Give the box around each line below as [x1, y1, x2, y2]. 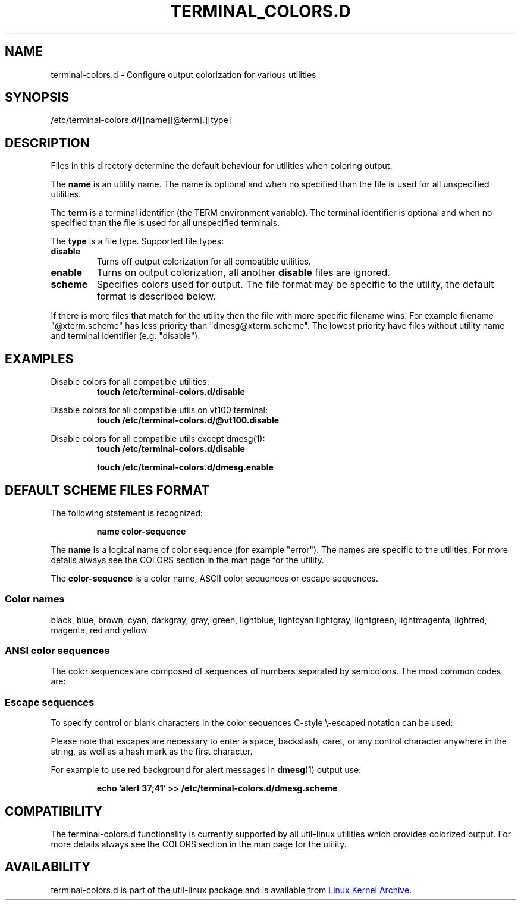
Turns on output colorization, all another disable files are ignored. [96, 266, 390, 279]
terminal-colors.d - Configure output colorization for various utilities [51, 69, 316, 80]
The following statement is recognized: [51, 507, 203, 518]
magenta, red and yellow [51, 624, 147, 635]
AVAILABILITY [5, 859, 91, 875]
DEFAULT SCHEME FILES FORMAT [5, 482, 210, 498]
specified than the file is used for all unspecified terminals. [51, 218, 280, 228]
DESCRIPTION [5, 135, 90, 150]
